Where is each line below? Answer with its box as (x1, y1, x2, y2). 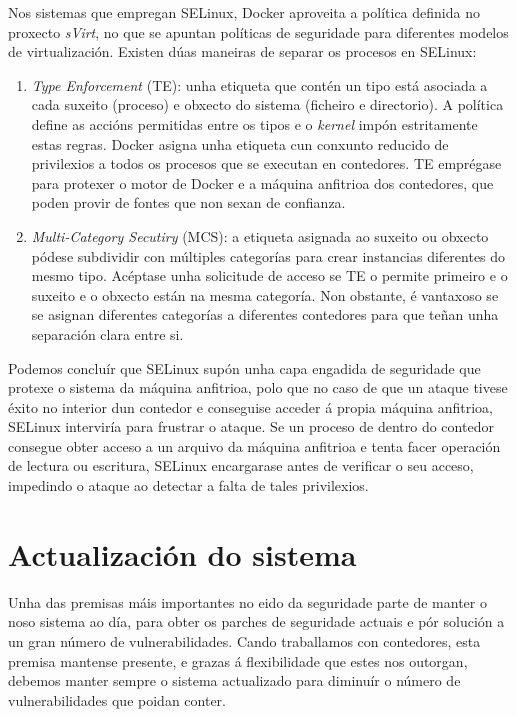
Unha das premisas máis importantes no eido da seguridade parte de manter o (8, 591, 487, 612)
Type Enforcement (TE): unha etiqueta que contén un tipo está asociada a (31, 74, 488, 95)
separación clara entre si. (31, 323, 184, 344)
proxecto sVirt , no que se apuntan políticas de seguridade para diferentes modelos (8, 21, 509, 42)
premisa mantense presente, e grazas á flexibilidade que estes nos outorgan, (8, 650, 468, 671)
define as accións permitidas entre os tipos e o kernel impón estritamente (31, 113, 478, 134)
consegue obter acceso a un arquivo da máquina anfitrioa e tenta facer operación (8, 435, 501, 456)
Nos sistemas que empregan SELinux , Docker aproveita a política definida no (8, 2, 480, 22)
